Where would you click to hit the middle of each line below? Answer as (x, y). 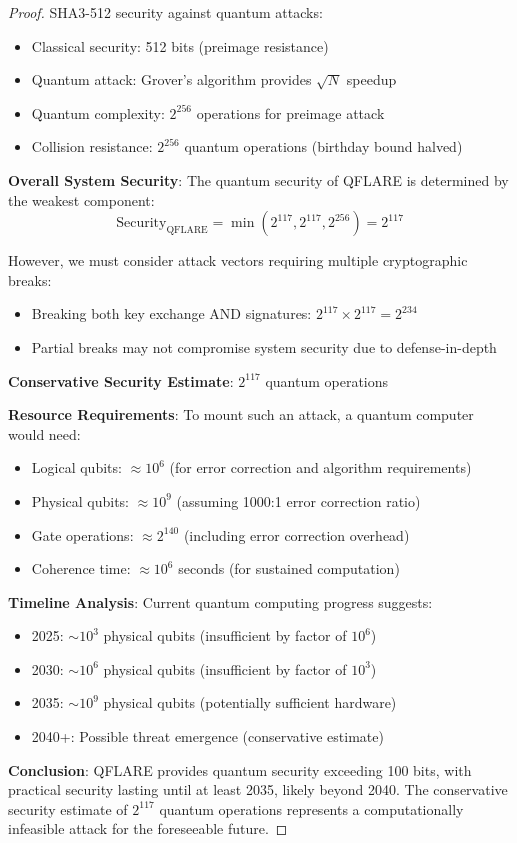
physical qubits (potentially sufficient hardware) (250, 702)
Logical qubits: (76, 467)
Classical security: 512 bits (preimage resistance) (180, 45)
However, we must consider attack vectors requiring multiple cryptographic (238, 260)
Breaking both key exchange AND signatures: (171, 313)
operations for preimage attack (290, 112)
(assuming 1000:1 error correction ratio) (298, 500)
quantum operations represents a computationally (311, 808)
